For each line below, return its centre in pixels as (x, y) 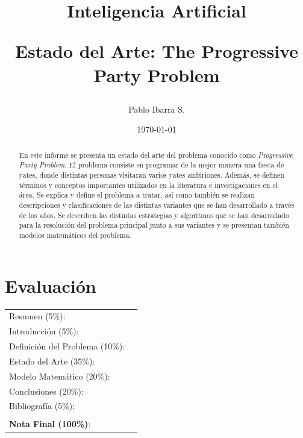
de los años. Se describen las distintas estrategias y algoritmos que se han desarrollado (154, 215)
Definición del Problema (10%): (67, 346)
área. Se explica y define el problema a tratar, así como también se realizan (137, 195)
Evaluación (51, 285)
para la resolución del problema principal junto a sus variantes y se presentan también (154, 225)
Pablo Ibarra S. (157, 109)
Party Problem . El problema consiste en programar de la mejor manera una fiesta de (151, 165)
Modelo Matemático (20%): (60, 376)
